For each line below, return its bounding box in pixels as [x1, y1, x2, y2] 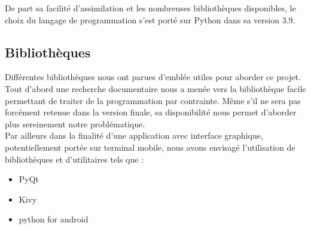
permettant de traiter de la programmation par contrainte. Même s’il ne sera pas [5, 94, 301, 106]
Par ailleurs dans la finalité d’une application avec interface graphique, [5, 129, 263, 142]
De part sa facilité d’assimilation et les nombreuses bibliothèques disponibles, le [5, 2, 296, 14]
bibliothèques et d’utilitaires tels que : [5, 152, 144, 165]
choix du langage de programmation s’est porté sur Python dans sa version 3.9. [5, 13, 295, 26]
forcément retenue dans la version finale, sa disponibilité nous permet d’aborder [5, 106, 297, 118]
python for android [19, 213, 89, 225]
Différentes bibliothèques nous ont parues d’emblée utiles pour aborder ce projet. [5, 71, 301, 83]
